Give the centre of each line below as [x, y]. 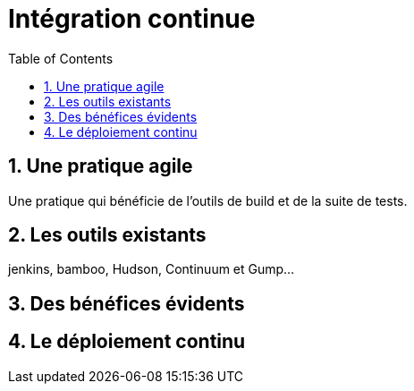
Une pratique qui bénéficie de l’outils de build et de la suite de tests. [208, 200]
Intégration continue [132, 19]
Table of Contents [61, 58]
